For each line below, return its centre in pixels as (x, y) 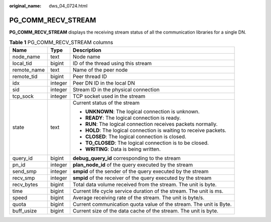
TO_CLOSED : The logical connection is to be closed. (147, 143)
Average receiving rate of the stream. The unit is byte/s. (139, 197)
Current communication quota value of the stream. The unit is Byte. (152, 204)
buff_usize (25, 210)
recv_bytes (25, 184)
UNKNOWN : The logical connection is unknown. (143, 111)
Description (87, 50)
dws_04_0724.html (68, 6)
